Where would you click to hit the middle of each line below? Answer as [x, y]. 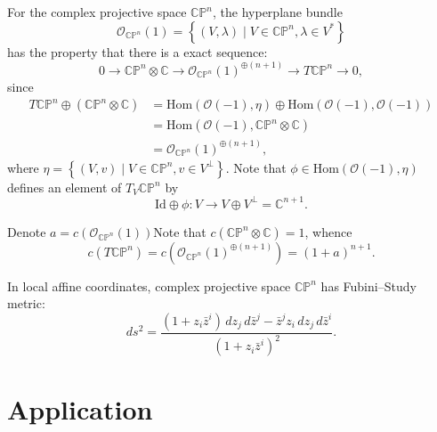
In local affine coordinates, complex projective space [149, 285]
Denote [27, 231]
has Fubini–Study [368, 285]
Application [80, 408]
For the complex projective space [97, 12]
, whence [328, 231]
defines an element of [65, 187]
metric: [26, 303]
